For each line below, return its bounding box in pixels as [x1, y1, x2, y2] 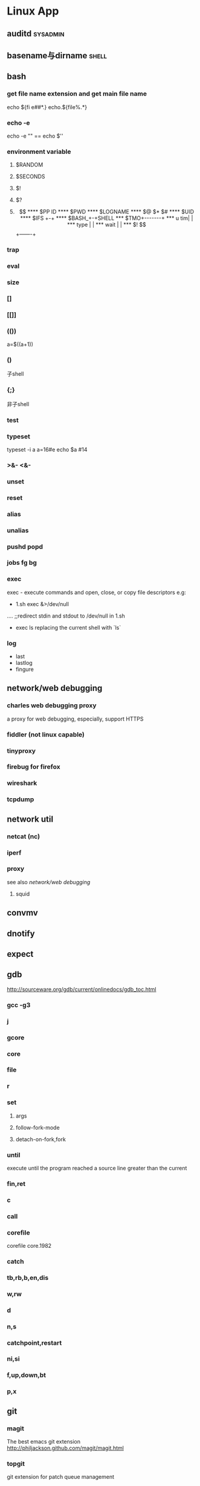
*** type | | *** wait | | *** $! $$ [66, 221, 147, 228]
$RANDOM [15, 161, 44, 168]
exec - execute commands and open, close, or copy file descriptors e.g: [7, 588, 186, 596]
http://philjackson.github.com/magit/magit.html [7, 1444, 124, 1451]
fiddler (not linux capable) [7, 730, 85, 739]
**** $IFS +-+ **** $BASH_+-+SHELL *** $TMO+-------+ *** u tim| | [20, 215, 193, 222]
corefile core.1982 [7, 1242, 52, 1250]
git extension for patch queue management [7, 1473, 114, 1481]
